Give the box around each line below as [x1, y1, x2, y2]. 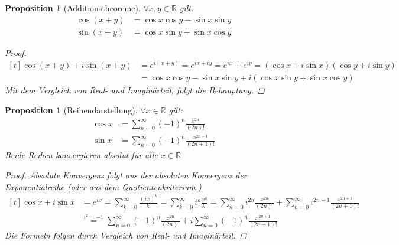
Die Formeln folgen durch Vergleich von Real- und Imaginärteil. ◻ [5, 229, 247, 241]
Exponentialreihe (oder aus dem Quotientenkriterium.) [5, 180, 202, 192]
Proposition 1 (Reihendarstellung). [5, 103, 138, 116]
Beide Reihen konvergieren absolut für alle [5, 149, 158, 161]
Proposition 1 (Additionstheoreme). [5, 2, 141, 14]
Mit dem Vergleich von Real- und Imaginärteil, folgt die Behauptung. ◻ [5, 84, 265, 96]
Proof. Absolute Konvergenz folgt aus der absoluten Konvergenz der [5, 168, 247, 181]
